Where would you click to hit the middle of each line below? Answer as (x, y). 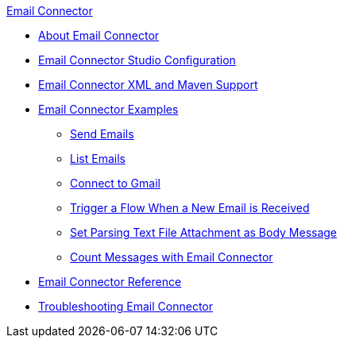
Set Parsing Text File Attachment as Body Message (204, 232)
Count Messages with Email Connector (172, 257)
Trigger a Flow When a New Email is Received (190, 208)
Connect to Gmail (115, 183)
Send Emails (102, 134)
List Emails (98, 158)
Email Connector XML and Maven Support (148, 85)
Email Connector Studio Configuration (137, 60)
